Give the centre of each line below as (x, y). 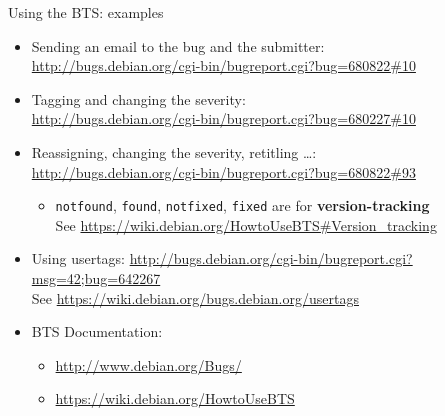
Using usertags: (78, 258)
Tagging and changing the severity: (138, 98)
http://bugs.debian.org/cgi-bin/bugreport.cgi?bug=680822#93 (223, 171)
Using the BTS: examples (86, 12)
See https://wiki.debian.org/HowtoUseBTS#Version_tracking (246, 224)
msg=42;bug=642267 (96, 278)
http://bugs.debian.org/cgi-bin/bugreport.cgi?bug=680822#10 (223, 65)
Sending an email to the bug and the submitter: (178, 45)
